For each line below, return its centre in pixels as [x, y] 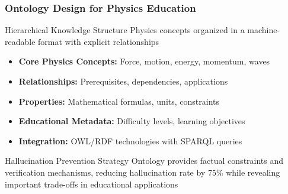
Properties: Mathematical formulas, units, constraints [119, 101]
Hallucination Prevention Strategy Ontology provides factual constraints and [144, 161]
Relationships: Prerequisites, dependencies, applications [123, 81]
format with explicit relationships [99, 41]
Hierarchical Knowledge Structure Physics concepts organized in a [125, 30]
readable [20, 41]
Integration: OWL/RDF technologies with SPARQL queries [130, 140]
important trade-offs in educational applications [92, 184]
